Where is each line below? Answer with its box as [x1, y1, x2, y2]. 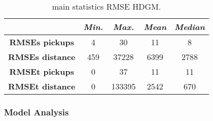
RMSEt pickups [9, 66, 74, 77]
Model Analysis [4, 105, 69, 118]
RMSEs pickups [9, 36, 74, 48]
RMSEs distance [8, 51, 76, 63]
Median [174, 21, 205, 33]
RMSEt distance [8, 80, 76, 92]
